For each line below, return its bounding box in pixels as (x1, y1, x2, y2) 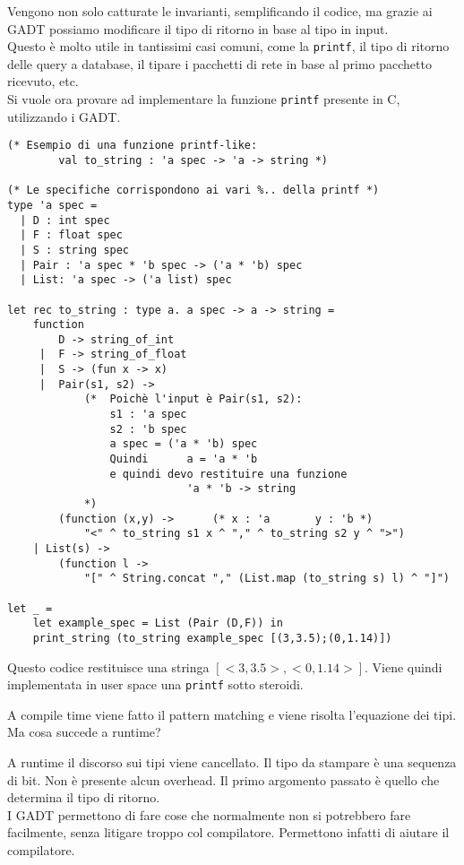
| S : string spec (20, 243, 130, 256)
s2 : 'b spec (109, 422, 187, 436)
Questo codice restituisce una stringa (7, 657, 210, 676)
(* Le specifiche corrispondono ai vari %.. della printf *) (7, 184, 380, 197)
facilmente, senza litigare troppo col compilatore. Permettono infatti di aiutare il (7, 823, 450, 842)
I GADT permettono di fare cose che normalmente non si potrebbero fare (7, 805, 411, 824)
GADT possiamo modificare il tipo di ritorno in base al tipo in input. (7, 19, 389, 38)
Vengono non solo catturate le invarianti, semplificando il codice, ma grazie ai (7, 2, 433, 20)
